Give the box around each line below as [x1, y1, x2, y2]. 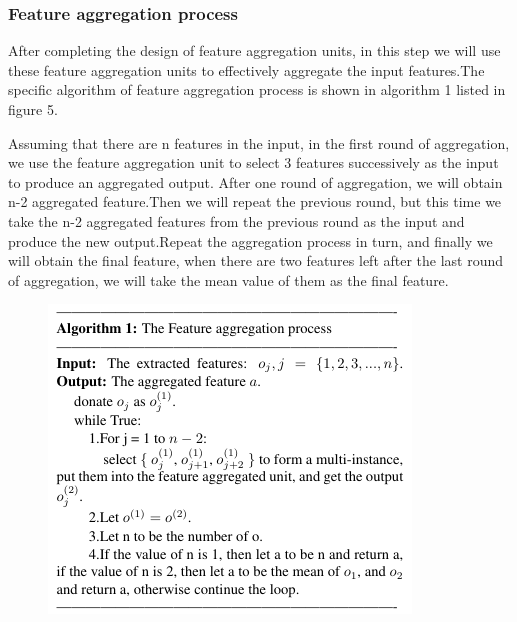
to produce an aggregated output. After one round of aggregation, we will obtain [8, 171, 503, 192]
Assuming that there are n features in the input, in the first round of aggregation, [8, 132, 510, 153]
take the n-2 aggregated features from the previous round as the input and [8, 210, 465, 231]
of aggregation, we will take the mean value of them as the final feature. [8, 269, 449, 290]
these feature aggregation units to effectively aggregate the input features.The [8, 59, 485, 80]
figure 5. [8, 99, 58, 119]
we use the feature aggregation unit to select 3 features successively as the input [8, 152, 499, 173]
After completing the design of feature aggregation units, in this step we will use [8, 40, 501, 61]
